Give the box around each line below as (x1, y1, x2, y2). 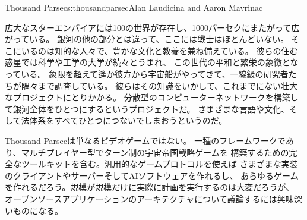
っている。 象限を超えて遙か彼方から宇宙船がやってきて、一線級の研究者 (5, 67, 289, 80)
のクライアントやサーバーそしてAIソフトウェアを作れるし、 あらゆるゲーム (5, 169, 299, 181)
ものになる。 (12, 204, 63, 216)
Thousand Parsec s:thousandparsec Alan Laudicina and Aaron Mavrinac (5, 1, 263, 13)
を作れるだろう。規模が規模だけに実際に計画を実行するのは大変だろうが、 (5, 181, 295, 193)
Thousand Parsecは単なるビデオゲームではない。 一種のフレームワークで (5, 134, 286, 146)
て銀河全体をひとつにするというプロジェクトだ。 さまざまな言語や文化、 (5, 102, 290, 115)
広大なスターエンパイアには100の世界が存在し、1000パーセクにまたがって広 (5, 21, 300, 33)
